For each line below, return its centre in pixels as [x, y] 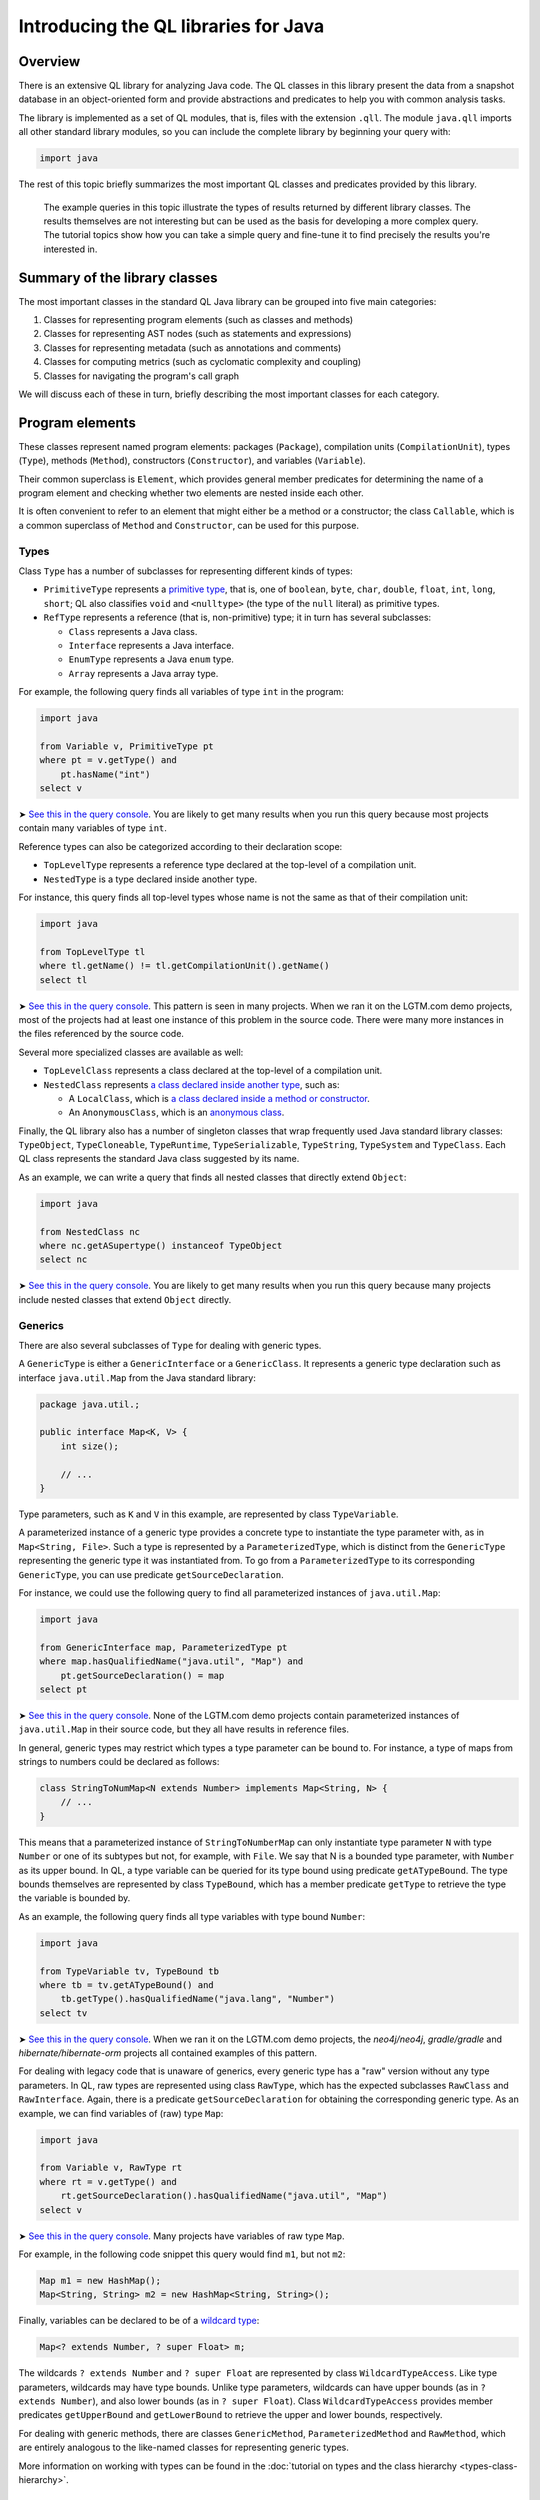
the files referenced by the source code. [101, 1034]
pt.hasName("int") [105, 774]
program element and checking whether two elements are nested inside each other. [191, 493]
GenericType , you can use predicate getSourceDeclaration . [151, 1574]
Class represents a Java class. [133, 631]
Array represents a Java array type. [143, 673]
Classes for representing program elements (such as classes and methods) [198, 320]
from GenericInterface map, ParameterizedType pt [163, 1647]
